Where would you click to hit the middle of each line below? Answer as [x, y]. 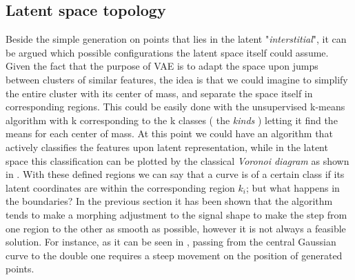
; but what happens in [293, 187]
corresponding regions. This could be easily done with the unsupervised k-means [175, 107]
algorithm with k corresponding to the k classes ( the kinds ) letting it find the [172, 120]
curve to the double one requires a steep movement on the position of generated [174, 255]
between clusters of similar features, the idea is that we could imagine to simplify [177, 79]
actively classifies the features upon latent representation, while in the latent [167, 147]
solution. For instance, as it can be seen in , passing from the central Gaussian [171, 242]
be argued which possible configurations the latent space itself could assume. [167, 52]
